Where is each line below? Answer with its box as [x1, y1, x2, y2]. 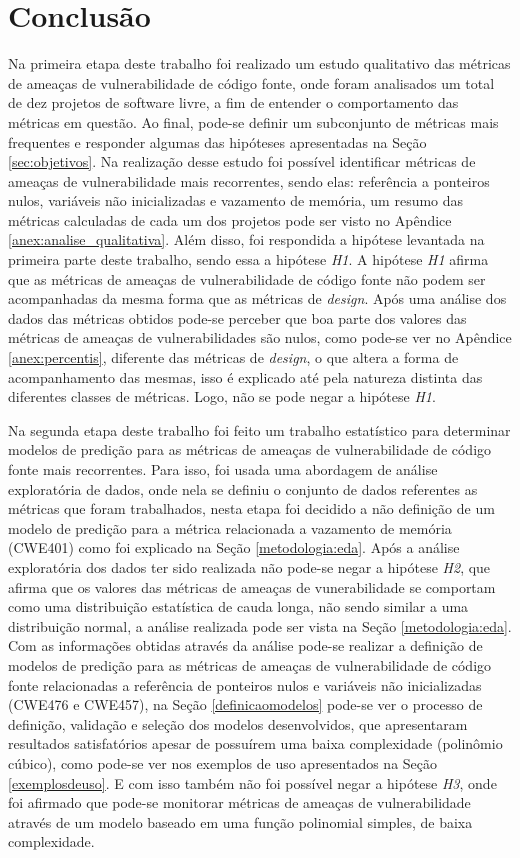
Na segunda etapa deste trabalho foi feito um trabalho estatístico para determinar [8, 419, 511, 440]
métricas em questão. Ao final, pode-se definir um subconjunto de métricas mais [8, 111, 499, 132]
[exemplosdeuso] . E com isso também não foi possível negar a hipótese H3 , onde [8, 772, 497, 793]
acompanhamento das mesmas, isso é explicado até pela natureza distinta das [8, 366, 483, 387]
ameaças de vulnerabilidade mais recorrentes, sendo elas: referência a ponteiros [8, 170, 490, 191]
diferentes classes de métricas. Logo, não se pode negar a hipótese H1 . [8, 386, 436, 407]
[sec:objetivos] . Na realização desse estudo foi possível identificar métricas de [8, 151, 476, 172]
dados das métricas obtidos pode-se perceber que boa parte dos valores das [8, 307, 467, 328]
